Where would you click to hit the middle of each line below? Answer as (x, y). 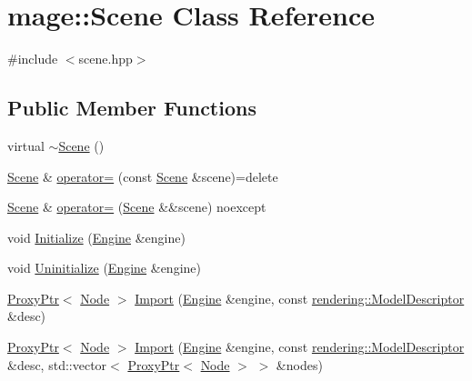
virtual (26, 145)
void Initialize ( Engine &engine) (96, 237)
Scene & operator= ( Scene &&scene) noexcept (137, 207)
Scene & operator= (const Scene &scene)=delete (143, 176)
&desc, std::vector (57, 364)
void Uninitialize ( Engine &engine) (104, 268)
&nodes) (299, 364)
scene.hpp (105, 59)
